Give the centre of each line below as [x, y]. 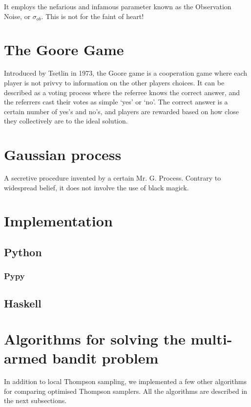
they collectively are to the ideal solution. [66, 121]
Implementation [58, 221]
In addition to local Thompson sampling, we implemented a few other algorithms [125, 381]
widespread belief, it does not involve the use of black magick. [96, 187]
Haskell [23, 303]
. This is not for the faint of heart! [93, 16]
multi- [211, 339]
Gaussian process [63, 154]
